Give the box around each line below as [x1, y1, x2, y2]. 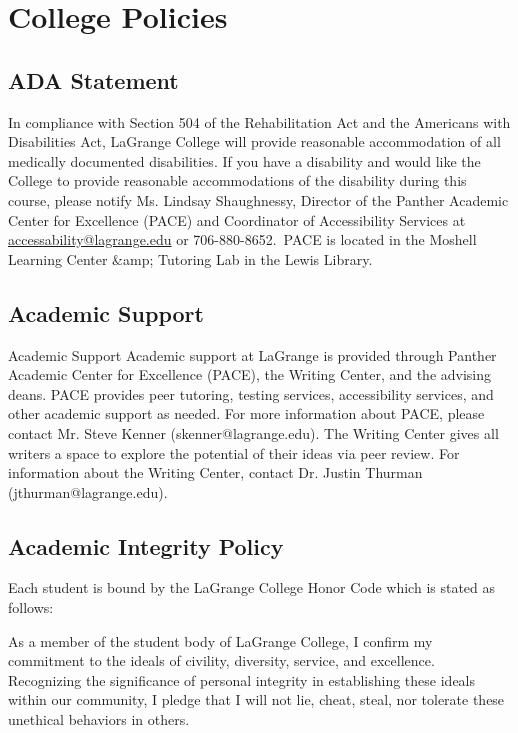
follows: [8, 597, 54, 618]
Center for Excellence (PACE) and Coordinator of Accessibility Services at [8, 209, 466, 230]
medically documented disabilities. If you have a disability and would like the [8, 150, 481, 171]
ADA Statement [8, 64, 179, 95]
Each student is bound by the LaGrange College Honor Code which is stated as [8, 577, 496, 598]
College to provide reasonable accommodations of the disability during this [8, 170, 467, 191]
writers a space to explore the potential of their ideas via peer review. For [8, 442, 460, 463]
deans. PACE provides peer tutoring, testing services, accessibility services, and [8, 383, 494, 404]
